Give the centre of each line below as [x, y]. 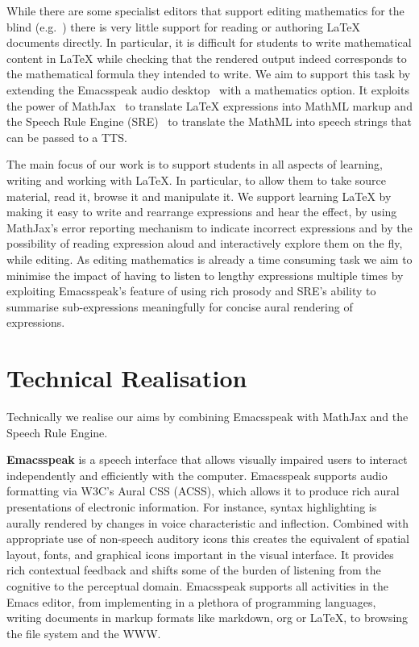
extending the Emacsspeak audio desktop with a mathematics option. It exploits [208, 89]
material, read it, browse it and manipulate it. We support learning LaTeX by [199, 196]
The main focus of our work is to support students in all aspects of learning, [195, 164]
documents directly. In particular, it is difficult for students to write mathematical [209, 42]
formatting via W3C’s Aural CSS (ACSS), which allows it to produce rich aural [203, 491]
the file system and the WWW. [84, 633]
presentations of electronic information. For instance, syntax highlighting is [192, 506]
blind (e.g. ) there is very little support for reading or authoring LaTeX [183, 26]
